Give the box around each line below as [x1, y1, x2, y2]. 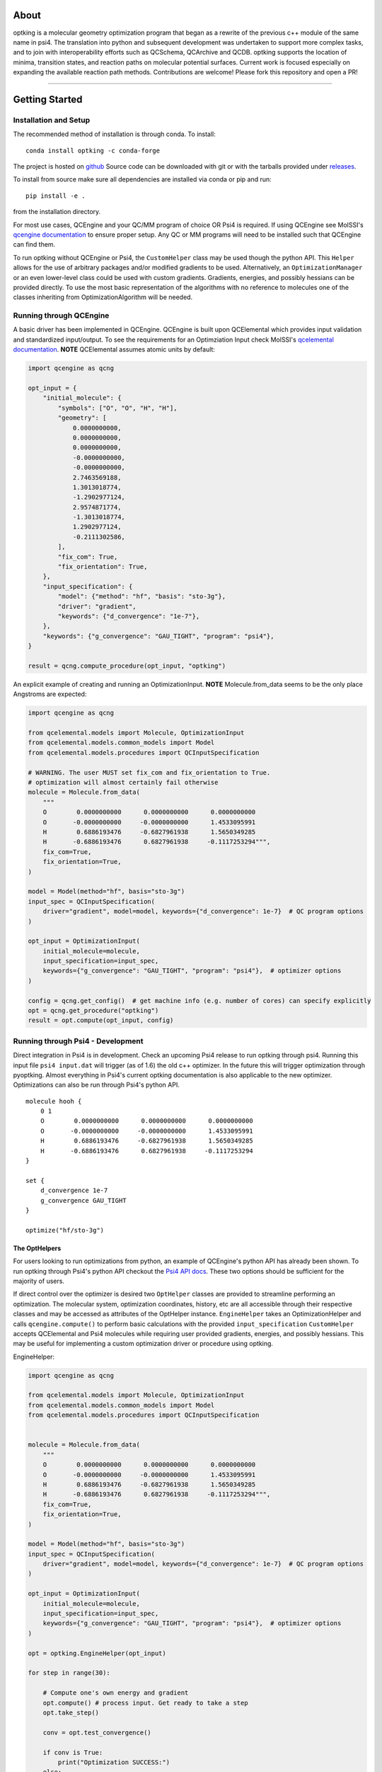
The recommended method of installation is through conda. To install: [13, 130, 216, 138]
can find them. [13, 240, 56, 249]
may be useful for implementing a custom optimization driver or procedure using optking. [13, 1340, 274, 1348]
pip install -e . [25, 191, 86, 200]
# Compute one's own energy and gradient [42, 1689, 189, 1697]
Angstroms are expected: [13, 690, 87, 698]
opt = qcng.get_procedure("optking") [28, 1006, 159, 1015]
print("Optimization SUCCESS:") [57, 1758, 170, 1766]
